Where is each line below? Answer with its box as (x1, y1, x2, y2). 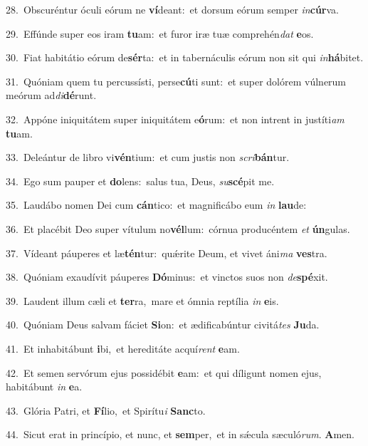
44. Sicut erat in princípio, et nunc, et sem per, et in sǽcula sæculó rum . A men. (6, 427, 354, 442)
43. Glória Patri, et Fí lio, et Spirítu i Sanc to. (6, 403, 206, 418)
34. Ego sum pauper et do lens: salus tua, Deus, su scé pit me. (6, 173, 275, 188)
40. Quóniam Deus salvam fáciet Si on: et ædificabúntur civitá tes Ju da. (6, 317, 320, 332)
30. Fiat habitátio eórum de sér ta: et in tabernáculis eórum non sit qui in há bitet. (6, 50, 364, 65)
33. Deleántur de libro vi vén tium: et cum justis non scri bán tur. (6, 150, 290, 165)
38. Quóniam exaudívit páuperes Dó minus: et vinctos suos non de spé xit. (6, 269, 328, 284)
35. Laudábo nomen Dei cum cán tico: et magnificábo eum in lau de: (6, 197, 307, 212)
